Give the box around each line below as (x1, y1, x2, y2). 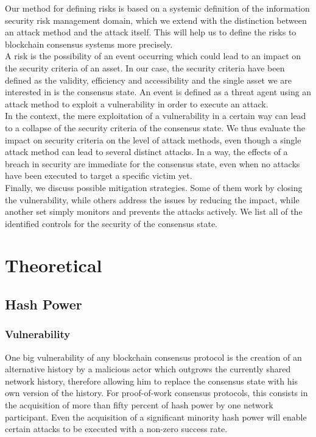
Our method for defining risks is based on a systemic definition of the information (5, 2, 310, 14)
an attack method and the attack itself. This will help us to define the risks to (5, 26, 297, 38)
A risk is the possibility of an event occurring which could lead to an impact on (5, 49, 301, 62)
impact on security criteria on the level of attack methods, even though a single (5, 133, 301, 146)
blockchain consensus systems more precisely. (5, 37, 173, 50)
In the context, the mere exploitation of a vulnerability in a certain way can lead (5, 109, 306, 122)
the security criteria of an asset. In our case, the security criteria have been (5, 61, 285, 74)
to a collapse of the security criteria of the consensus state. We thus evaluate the (5, 121, 305, 134)
